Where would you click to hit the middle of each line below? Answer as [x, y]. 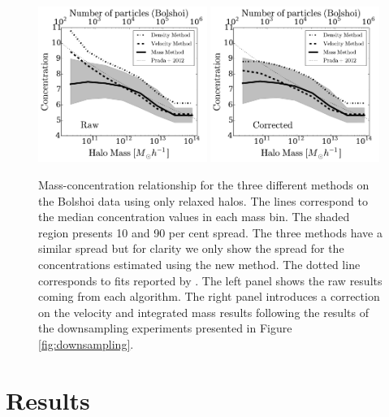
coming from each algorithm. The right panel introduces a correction [209, 296]
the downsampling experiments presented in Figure [165, 328]
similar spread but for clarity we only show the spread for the [191, 248]
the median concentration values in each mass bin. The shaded [194, 217]
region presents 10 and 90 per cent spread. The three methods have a [210, 232]
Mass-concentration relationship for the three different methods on [204, 185]
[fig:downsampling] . [86, 343]
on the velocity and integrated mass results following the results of [203, 312]
